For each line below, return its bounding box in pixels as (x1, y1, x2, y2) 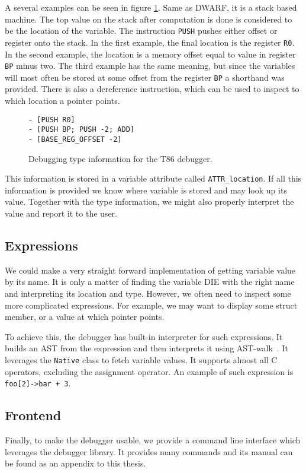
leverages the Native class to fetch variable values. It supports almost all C (5, 353, 278, 366)
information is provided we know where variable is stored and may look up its (5, 183, 287, 196)
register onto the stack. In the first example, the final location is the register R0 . (5, 36, 295, 48)
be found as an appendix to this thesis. (5, 457, 146, 469)
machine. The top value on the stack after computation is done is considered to (5, 12, 292, 25)
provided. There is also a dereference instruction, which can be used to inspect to (5, 82, 299, 95)
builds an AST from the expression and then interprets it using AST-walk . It (5, 342, 288, 354)
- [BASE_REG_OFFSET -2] (28, 135, 122, 144)
